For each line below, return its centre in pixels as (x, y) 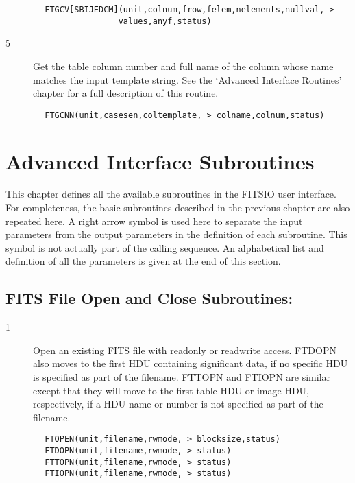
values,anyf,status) (165, 21)
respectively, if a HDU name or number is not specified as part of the (178, 404)
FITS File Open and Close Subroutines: (149, 298)
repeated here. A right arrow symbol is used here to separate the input (154, 221)
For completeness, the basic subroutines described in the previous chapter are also (178, 208)
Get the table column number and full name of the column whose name (183, 66)
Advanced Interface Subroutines (160, 161)
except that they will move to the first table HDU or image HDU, (171, 390)
